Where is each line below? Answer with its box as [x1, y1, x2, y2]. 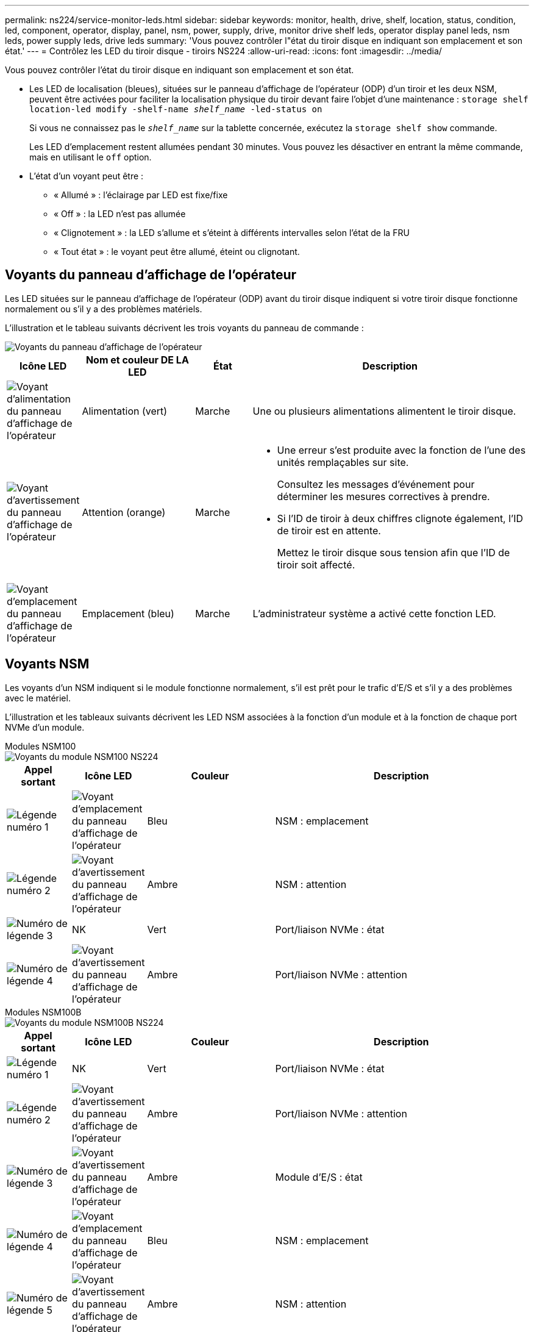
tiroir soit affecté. [277, 558, 355, 571]
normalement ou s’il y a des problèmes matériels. [5, 303, 202, 314]
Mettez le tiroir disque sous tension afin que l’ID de [277, 546, 510, 559]
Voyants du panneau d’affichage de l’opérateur [5, 267, 297, 283]
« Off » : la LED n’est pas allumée [54, 209, 186, 219]
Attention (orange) [82, 506, 166, 518]
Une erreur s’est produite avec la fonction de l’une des [277, 443, 526, 456]
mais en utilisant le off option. [29, 152, 152, 162]
